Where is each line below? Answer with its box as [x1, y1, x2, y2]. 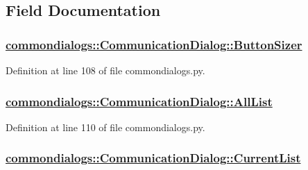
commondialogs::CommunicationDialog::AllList [6, 92, 273, 110]
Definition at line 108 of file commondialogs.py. [6, 63, 205, 77]
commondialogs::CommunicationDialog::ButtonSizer [6, 35, 302, 53]
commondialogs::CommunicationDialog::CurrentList [6, 149, 301, 167]
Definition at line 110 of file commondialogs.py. [6, 119, 205, 134]
